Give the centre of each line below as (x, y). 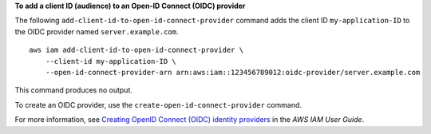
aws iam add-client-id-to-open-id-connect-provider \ (136, 50)
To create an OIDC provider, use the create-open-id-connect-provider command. (158, 104)
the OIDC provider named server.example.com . (97, 31)
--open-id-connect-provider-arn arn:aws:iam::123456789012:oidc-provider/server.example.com (233, 72)
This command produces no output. (74, 90)
